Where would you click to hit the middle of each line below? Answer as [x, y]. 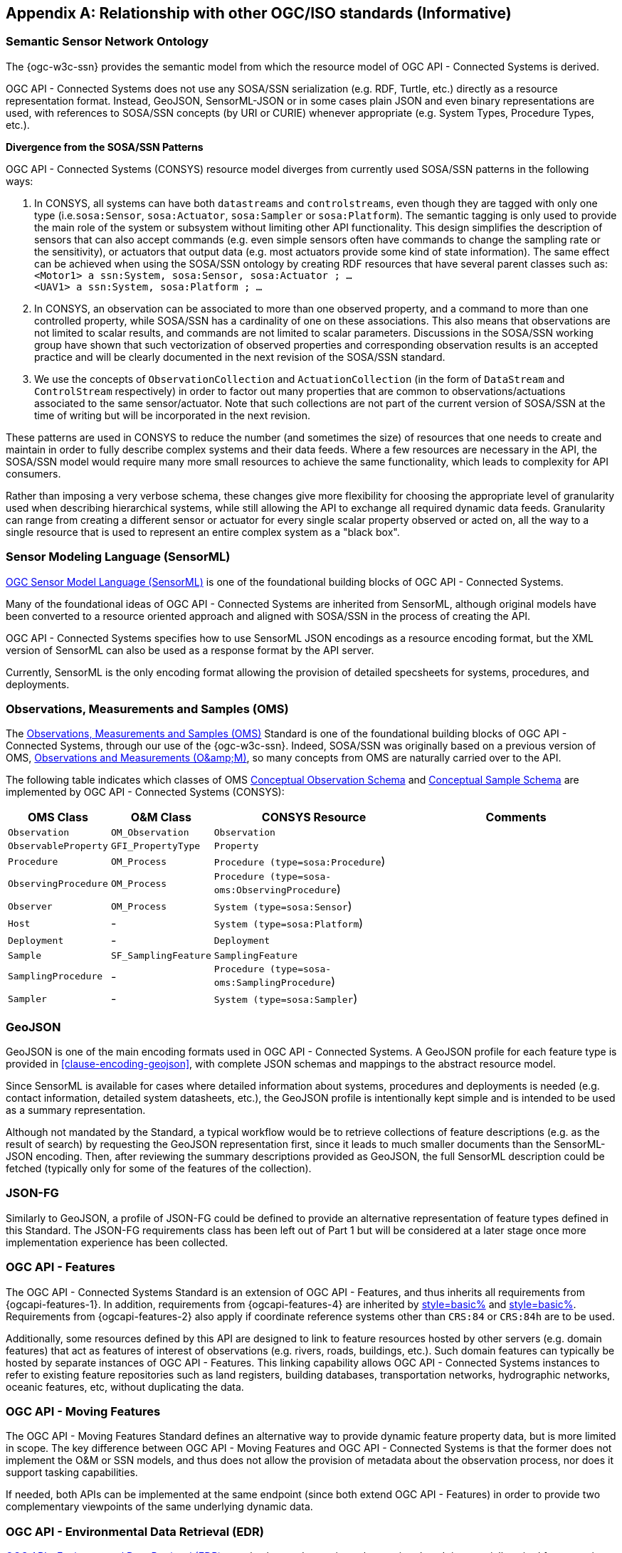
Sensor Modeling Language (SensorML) [118, 557]
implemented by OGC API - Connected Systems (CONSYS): [145, 792]
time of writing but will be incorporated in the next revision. [173, 415]
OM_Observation [150, 833]
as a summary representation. [76, 1110]
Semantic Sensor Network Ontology [107, 42]
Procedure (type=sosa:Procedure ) [300, 862]
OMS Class [58, 817]
